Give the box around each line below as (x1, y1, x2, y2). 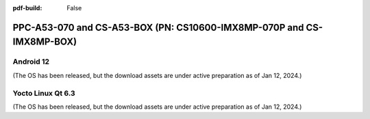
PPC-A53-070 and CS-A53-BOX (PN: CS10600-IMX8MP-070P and (12, 21, 304, 34)
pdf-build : (12, 4, 42, 12)
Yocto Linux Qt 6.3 (12, 88, 75, 98)
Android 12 (12, 57, 49, 66)
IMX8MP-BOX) (12, 36, 77, 48)
